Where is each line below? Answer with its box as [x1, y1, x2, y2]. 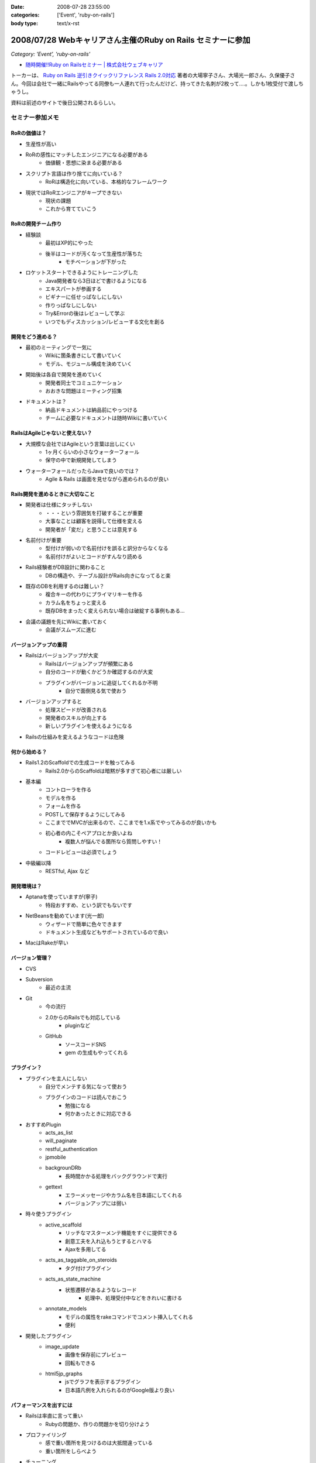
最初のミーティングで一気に [25, 344, 92, 351]
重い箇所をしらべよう [45, 1447, 97, 1454]
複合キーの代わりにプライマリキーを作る [45, 591, 143, 598]
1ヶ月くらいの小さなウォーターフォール [45, 448, 140, 455]
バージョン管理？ [11, 954, 52, 961]
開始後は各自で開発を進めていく [25, 371, 102, 378]
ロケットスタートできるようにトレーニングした [25, 269, 139, 276]
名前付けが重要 [25, 537, 61, 544]
